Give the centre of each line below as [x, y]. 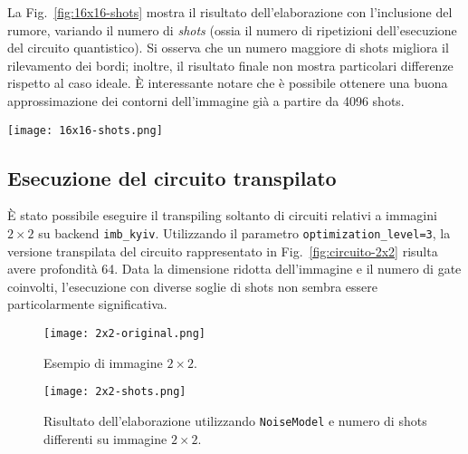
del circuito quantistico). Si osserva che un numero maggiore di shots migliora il [228, 48]
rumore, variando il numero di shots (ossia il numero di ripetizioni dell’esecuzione [232, 29]
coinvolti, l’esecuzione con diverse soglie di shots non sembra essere [192, 286]
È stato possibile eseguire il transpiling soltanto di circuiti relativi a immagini [222, 215]
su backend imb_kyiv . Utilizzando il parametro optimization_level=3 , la [244, 233]
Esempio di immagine [103, 362]
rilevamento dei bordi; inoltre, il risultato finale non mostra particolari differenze [230, 65]
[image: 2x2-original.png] [124, 334]
